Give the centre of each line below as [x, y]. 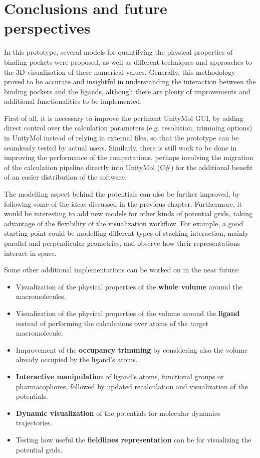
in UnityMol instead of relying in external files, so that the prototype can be [121, 138]
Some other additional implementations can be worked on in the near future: [122, 270]
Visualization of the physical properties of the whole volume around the [129, 286]
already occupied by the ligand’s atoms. [77, 359]
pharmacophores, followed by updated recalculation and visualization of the [132, 386]
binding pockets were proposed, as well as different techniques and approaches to [128, 61]
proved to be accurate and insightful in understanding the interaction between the [130, 82]
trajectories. [34, 423]
